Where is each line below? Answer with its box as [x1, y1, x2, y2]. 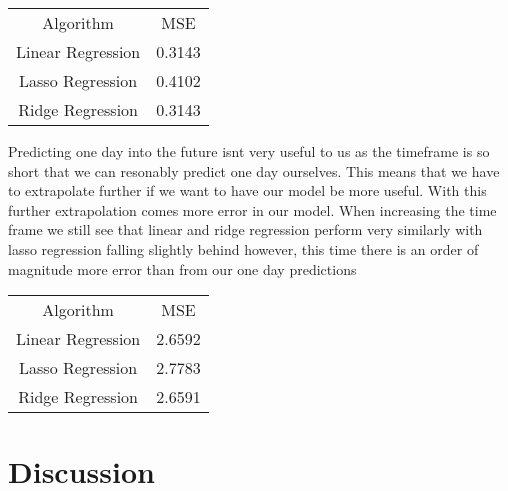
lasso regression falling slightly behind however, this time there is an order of [8, 238, 479, 259]
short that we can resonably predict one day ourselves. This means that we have [8, 160, 500, 181]
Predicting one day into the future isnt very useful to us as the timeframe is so [8, 141, 490, 161]
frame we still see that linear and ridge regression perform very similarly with [8, 219, 483, 240]
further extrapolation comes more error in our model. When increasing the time [8, 199, 497, 220]
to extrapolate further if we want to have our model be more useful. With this [8, 180, 487, 201]
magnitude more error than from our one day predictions [8, 258, 357, 279]
